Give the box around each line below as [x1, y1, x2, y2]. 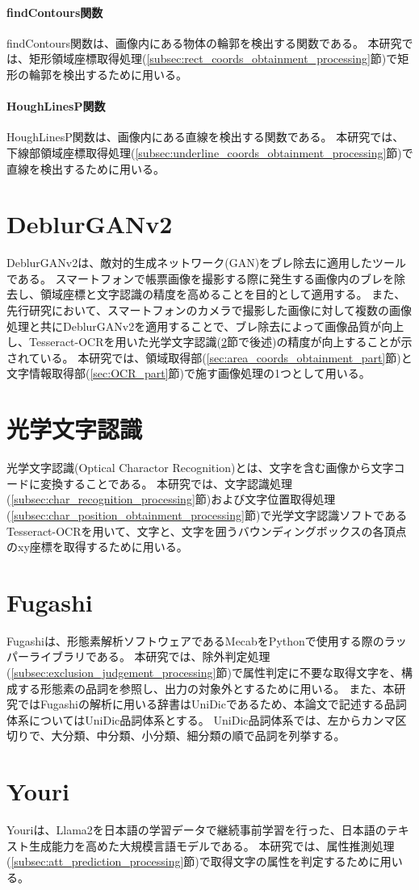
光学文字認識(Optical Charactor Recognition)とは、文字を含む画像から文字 [6, 459, 394, 476]
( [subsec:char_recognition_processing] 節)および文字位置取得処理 [6, 491, 336, 508]
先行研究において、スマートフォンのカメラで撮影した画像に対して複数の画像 [6, 302, 413, 319]
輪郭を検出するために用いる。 [28, 65, 187, 82]
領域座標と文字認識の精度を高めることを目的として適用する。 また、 [40, 286, 406, 303]
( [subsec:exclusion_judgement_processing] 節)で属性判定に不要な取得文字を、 [6, 664, 401, 681]
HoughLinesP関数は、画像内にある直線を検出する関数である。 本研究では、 [6, 128, 404, 145]
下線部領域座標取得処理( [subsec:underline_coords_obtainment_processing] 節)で [6, 144, 413, 161]
